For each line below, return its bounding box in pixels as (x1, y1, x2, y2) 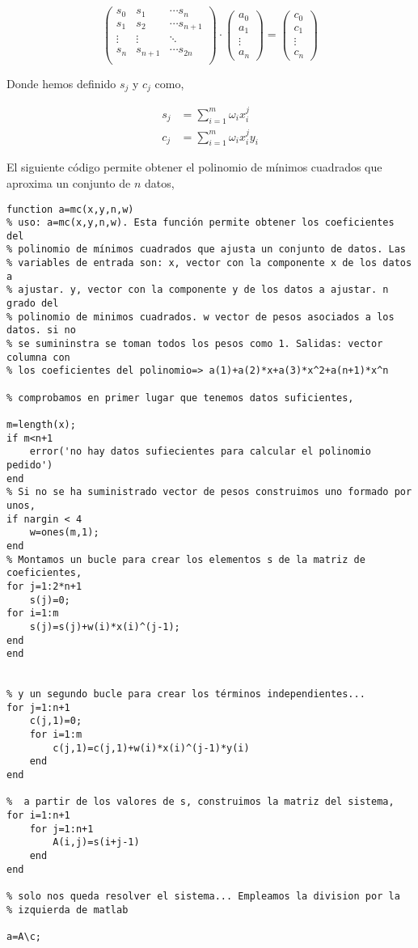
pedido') (6, 459, 53, 471)
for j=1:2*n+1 (6, 580, 82, 592)
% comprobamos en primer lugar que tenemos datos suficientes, (6, 391, 354, 404)
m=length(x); (6, 419, 76, 431)
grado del (6, 298, 59, 310)
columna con (6, 351, 70, 363)
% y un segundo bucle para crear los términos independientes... (6, 688, 365, 700)
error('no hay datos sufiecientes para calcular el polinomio (29, 446, 372, 458)
